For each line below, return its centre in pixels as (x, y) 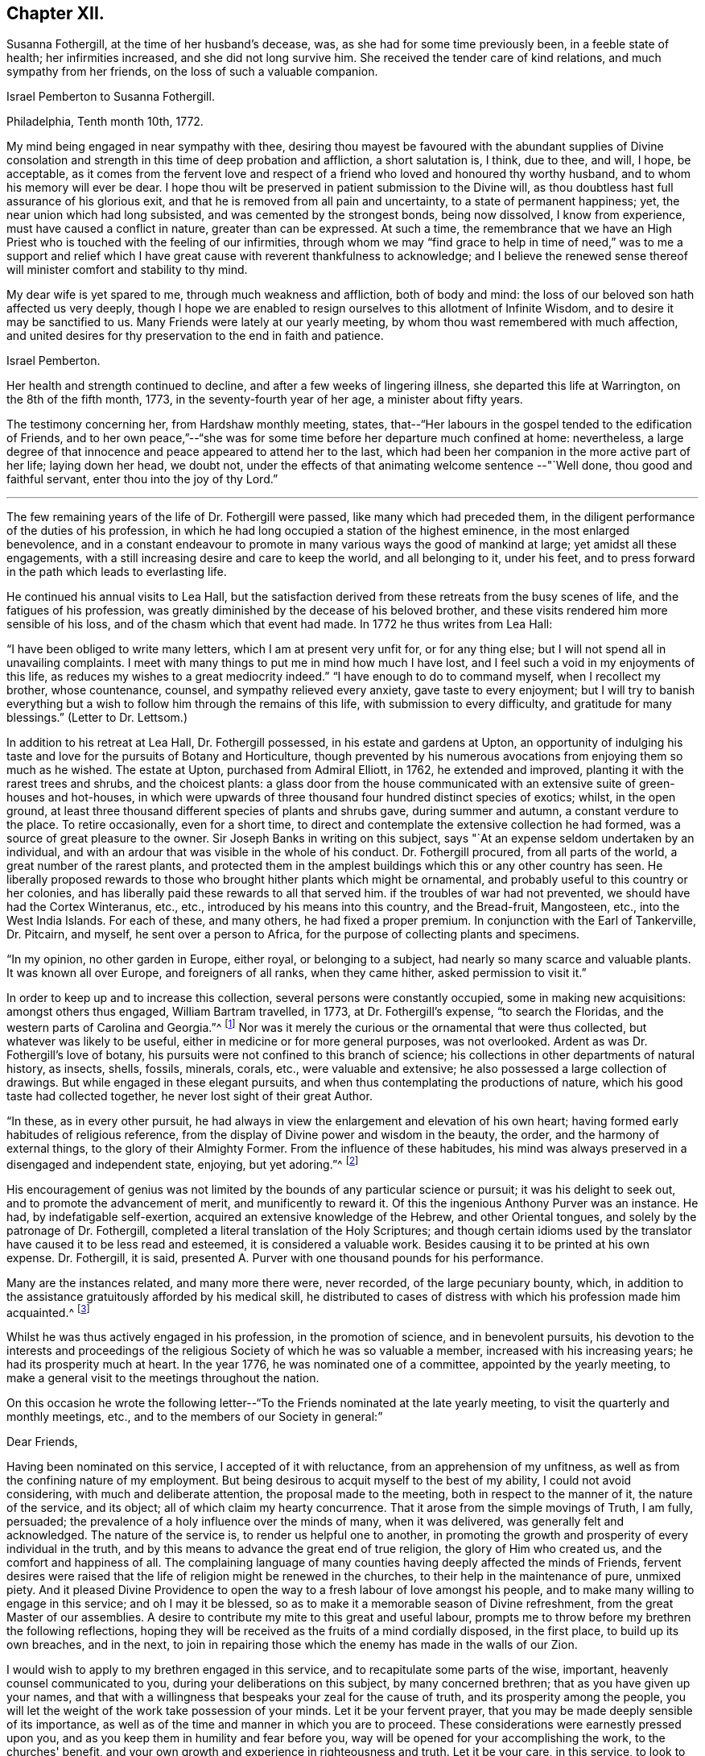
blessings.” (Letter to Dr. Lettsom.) (97, 718)
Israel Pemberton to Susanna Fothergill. (111, 97)
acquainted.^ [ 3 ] (48, 1311)
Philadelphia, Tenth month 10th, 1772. (105, 122)
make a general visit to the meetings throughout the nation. (163, 1378)
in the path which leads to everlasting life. (117, 572)
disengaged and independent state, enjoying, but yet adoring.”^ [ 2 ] (183, 1163)
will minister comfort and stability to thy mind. (127, 270)
